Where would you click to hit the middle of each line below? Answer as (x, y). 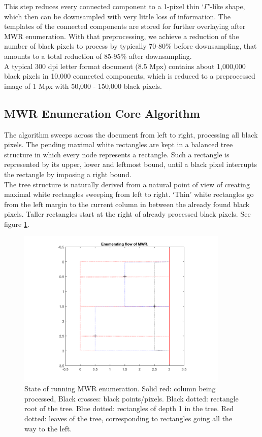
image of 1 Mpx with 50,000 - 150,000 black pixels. (83, 86)
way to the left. (48, 428)
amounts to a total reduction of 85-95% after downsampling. (98, 56)
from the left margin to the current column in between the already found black (127, 204)
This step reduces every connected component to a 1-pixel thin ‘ (104, 6)
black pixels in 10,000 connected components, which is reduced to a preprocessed (130, 76)
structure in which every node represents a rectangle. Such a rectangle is (117, 154)
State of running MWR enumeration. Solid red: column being (120, 389)
